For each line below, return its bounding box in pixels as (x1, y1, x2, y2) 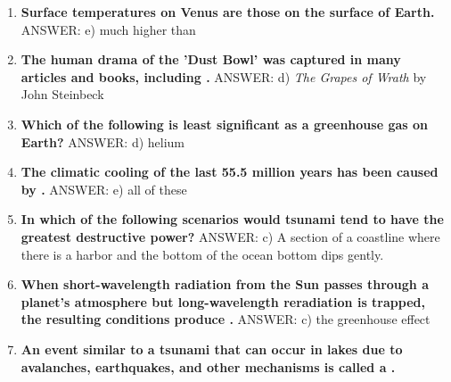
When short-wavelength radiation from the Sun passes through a (20, 275, 429, 294)
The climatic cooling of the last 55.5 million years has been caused (20, 162, 439, 181)
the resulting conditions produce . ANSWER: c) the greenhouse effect (20, 310, 430, 328)
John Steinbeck (20, 85, 104, 104)
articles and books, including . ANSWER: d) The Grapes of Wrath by (20, 67, 427, 86)
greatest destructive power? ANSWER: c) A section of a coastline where (20, 227, 440, 245)
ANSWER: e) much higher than (20, 20, 196, 38)
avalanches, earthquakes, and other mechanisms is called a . (20, 357, 396, 376)
